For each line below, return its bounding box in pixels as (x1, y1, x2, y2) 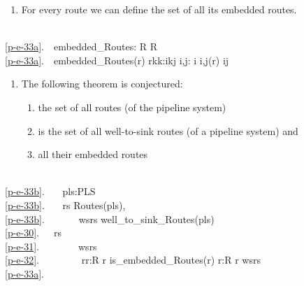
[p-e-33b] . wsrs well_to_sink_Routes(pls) (5, 211, 215, 226)
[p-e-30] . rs (5, 225, 62, 240)
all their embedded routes (38, 147, 148, 162)
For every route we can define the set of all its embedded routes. (21, 2, 297, 16)
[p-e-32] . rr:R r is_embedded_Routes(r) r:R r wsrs (5, 252, 261, 267)
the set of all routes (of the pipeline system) (38, 99, 226, 114)
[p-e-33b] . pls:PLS (5, 184, 96, 199)
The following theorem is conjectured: (21, 76, 183, 91)
